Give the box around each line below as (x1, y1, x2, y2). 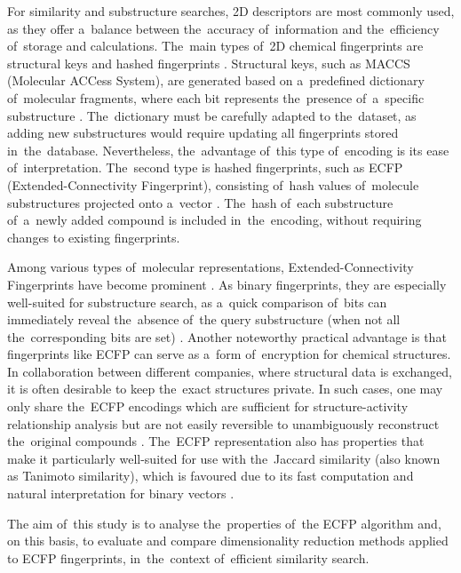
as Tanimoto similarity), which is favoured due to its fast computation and (7, 466, 414, 485)
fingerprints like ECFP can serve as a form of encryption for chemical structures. (7, 345, 451, 363)
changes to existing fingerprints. (7, 227, 180, 246)
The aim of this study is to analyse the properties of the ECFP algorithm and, (7, 513, 441, 532)
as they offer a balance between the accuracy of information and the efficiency (7, 19, 440, 37)
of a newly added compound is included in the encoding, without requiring (7, 211, 422, 229)
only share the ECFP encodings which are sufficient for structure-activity (7, 397, 409, 416)
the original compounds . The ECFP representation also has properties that (7, 432, 425, 450)
